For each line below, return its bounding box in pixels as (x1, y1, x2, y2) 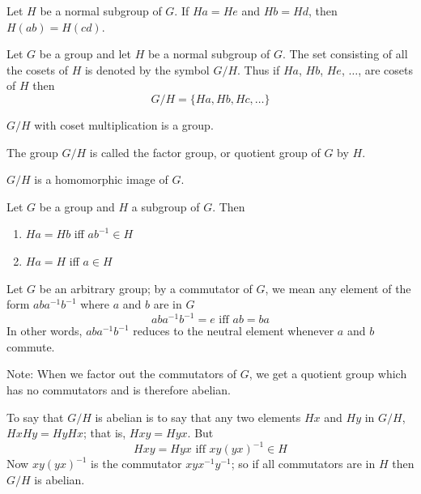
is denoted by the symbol (84, 61, 210, 78)
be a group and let (39, 45, 131, 62)
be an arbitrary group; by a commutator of (39, 279, 253, 296)
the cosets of (6, 61, 68, 78)
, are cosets (358, 61, 414, 78)
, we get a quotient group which (249, 365, 407, 382)
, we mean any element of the (265, 279, 411, 296)
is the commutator (91, 455, 182, 472)
